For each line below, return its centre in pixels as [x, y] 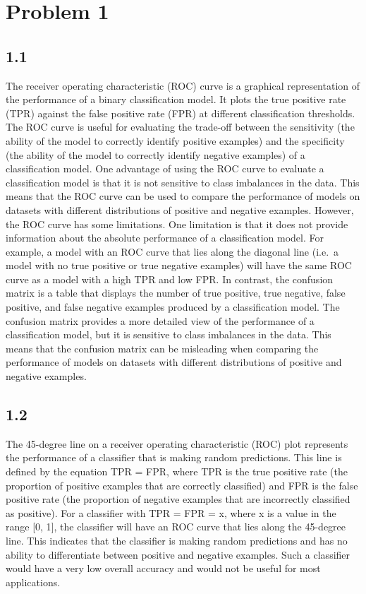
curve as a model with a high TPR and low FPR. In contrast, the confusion [170, 279]
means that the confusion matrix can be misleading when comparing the [162, 348]
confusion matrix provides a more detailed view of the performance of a [160, 320]
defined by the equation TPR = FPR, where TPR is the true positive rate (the [177, 471]
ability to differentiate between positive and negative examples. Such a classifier [178, 554]
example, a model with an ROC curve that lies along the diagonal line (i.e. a [172, 251]
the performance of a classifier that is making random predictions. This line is [174, 457]
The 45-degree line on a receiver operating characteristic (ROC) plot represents [177, 443]
